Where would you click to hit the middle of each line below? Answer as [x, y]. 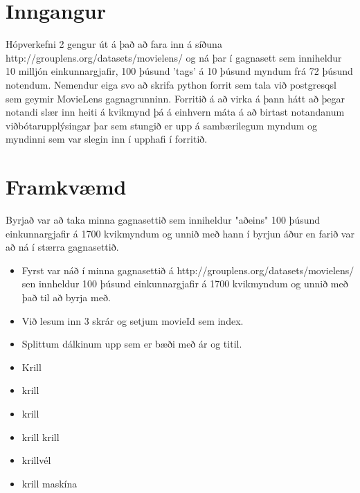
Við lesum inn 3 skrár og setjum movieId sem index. [133, 320]
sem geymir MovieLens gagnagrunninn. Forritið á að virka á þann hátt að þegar [175, 98]
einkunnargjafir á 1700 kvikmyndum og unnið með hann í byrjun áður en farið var [180, 233]
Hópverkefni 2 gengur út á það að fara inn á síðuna [114, 44]
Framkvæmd [66, 187]
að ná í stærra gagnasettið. [62, 247]
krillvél [36, 460]
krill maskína [49, 483]
